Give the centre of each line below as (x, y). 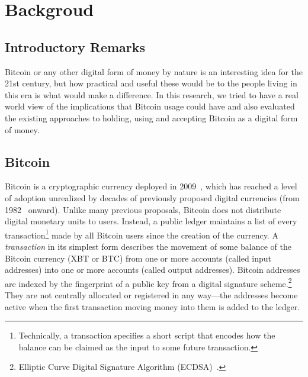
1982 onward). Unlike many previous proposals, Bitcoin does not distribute (143, 209)
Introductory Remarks (75, 46)
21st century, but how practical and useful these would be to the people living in (151, 83)
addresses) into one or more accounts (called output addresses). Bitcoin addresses (153, 270)
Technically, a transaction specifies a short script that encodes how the (147, 335)
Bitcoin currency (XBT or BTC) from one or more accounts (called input (138, 258)
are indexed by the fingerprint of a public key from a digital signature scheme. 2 (148, 282)
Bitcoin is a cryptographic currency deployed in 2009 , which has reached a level (151, 186)
